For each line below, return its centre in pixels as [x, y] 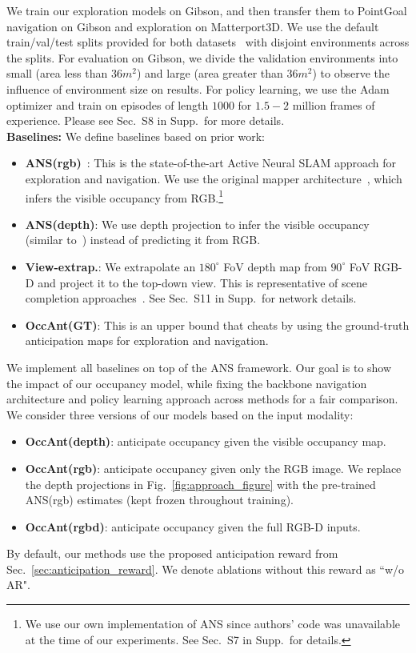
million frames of [334, 104]
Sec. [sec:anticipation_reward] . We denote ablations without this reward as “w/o [206, 569]
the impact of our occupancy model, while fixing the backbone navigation [187, 383]
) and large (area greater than [210, 73]
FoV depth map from [275, 266]
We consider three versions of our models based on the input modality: [180, 414]
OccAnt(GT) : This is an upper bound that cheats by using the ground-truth [217, 324]
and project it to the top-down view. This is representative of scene [202, 282]
